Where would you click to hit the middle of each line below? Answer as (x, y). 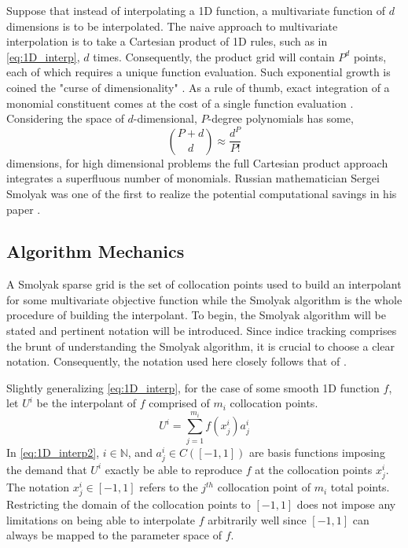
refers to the (169, 487)
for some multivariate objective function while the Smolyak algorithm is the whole (204, 299)
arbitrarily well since (257, 519)
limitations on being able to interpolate (101, 519)
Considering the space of (65, 118)
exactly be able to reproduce (174, 469)
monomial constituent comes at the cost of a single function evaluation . (180, 103)
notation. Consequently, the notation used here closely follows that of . (176, 361)
